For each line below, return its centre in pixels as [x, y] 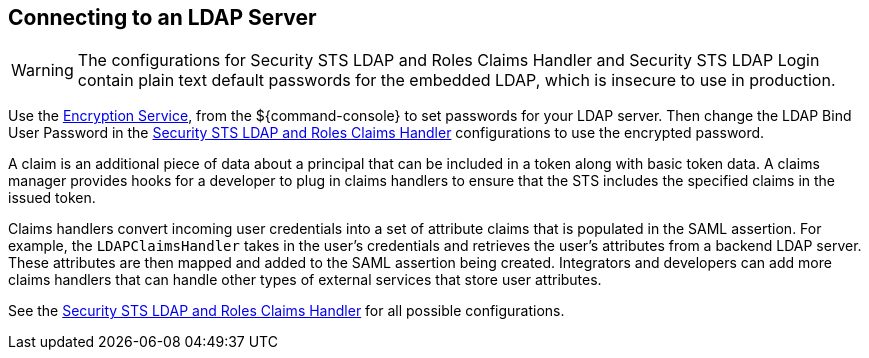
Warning [42, 70]
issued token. [52, 198]
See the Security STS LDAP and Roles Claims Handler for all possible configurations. [286, 311]
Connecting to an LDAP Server [162, 17]
